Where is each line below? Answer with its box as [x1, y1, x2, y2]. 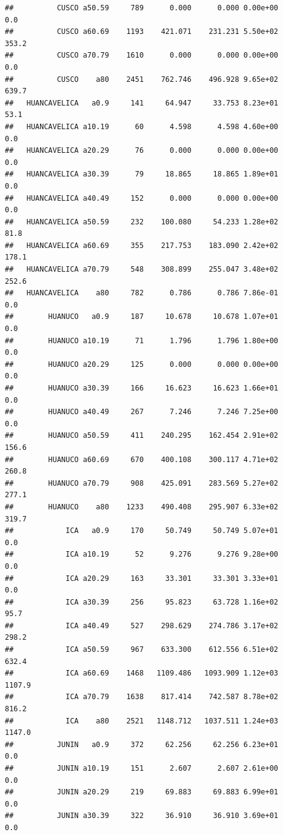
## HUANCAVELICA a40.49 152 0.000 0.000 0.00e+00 [5, 193, 279, 203]
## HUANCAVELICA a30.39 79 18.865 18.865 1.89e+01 [5, 170, 279, 179]
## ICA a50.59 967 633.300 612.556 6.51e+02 [5, 645, 279, 654]
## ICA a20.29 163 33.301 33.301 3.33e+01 [5, 574, 279, 583]
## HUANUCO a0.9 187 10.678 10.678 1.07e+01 [5, 312, 279, 321]
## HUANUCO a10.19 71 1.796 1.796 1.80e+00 [5, 336, 279, 345]
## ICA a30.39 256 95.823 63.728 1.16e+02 [5, 597, 279, 606]
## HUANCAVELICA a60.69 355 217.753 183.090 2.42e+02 [5, 241, 279, 250]
